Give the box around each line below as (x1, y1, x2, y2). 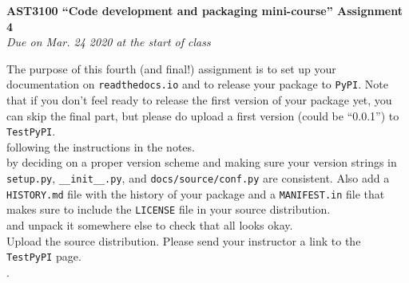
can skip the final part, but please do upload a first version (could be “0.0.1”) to (6, 107, 399, 124)
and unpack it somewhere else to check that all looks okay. (6, 217, 293, 234)
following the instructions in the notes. (6, 138, 195, 155)
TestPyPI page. (6, 248, 81, 265)
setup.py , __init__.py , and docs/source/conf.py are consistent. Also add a (6, 170, 390, 187)
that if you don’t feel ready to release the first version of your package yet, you (6, 92, 392, 108)
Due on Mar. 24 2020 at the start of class (6, 33, 211, 50)
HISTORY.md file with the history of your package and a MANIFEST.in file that (6, 185, 385, 202)
